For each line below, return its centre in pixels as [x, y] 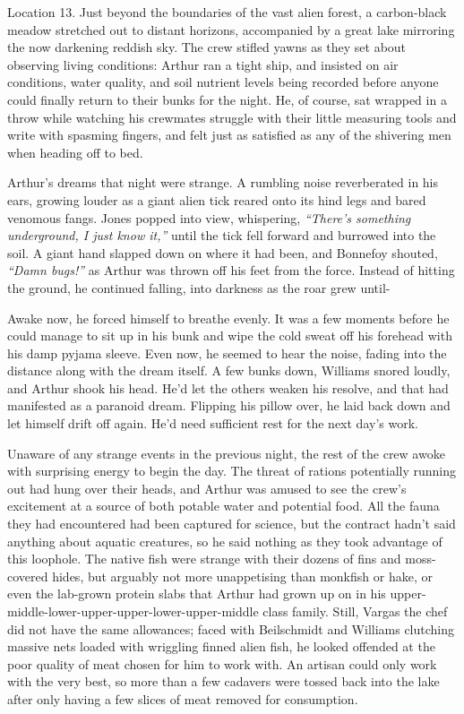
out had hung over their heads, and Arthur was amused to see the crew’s [207, 488]
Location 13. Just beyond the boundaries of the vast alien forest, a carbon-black [227, 12]
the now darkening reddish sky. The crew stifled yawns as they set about [207, 47]
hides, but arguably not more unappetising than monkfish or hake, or [242, 576]
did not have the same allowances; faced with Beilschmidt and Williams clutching [231, 628]
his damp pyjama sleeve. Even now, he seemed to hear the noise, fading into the [227, 353]
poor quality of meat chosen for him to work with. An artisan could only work [222, 663]
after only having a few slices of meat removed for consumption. [183, 698]
